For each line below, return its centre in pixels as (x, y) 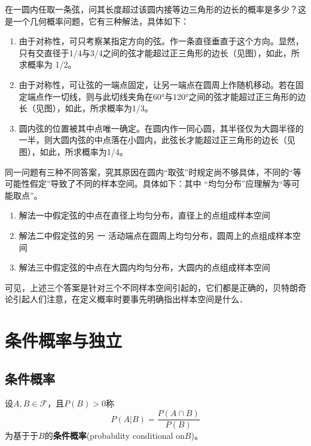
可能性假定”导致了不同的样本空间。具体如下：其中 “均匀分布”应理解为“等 (148, 183)
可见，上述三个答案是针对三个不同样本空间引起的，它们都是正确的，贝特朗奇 (155, 287)
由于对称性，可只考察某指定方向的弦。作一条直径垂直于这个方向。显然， (161, 41)
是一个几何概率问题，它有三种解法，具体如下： (97, 21)
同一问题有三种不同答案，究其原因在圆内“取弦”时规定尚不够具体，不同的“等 (153, 172)
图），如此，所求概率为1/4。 (73, 151)
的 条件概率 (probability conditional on (115, 436)
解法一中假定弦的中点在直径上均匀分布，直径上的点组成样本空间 (144, 215)
